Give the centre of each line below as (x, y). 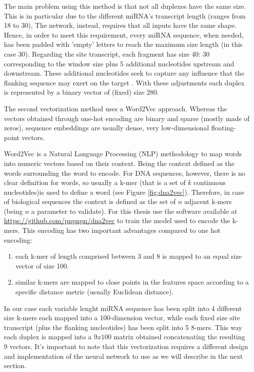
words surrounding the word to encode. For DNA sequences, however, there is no (125, 173)
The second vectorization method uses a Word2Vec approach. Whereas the (116, 108)
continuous (210, 182)
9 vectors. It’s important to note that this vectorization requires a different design (126, 346)
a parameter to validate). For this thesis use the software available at (134, 211)
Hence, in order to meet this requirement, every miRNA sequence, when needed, (124, 34)
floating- (224, 128)
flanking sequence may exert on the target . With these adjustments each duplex (124, 82)
